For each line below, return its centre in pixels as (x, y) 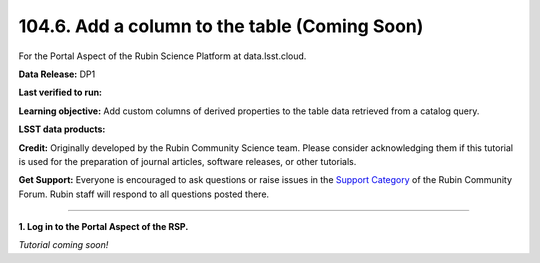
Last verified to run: (60, 92)
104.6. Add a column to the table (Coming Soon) (221, 26)
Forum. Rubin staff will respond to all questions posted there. (144, 194)
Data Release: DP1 (57, 74)
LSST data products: (62, 129)
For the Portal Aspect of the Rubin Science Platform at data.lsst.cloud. (162, 56)
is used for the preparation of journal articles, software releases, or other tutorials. (187, 161)
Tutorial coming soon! (63, 245)
